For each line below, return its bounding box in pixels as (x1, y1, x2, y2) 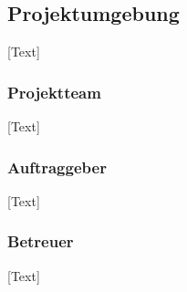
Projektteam (7, 80, 101, 103)
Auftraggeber (7, 155, 107, 178)
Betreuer (7, 230, 74, 253)
